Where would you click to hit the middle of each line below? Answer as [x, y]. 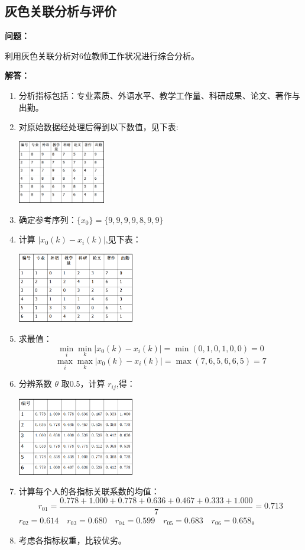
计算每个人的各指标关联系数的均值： [89, 491]
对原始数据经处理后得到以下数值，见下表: [98, 127]
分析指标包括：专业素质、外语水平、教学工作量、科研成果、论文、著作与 [159, 95]
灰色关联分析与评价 [61, 11]
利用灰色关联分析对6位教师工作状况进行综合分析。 [102, 55]
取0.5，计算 [83, 384]
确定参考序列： [48, 219]
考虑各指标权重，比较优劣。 [72, 540]
